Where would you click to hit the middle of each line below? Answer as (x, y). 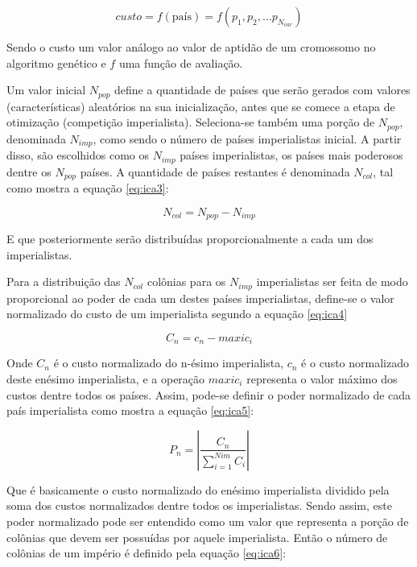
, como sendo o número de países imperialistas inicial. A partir (247, 138)
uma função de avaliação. (181, 62)
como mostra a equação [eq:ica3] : (88, 188)
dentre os (29, 171)
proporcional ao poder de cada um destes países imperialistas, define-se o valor (200, 298)
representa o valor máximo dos (322, 378)
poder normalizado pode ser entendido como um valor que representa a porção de (208, 521)
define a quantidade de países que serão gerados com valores (262, 90)
